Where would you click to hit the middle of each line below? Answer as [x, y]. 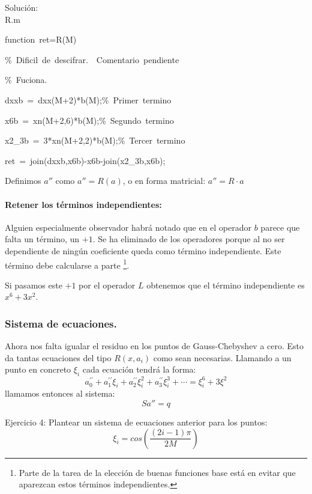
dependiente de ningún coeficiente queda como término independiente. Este [143, 250]
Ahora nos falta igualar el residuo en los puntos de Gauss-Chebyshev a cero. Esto [154, 346]
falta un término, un [42, 239]
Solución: [22, 7]
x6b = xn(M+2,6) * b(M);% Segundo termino [89, 120]
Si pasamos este [34, 285]
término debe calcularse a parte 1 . [67, 264]
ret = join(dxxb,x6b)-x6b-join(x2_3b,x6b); [85, 160]
